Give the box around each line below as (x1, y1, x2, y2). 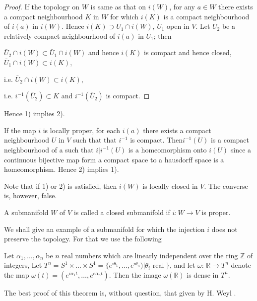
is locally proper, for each (43, 125, 121, 135)
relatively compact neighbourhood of (4, 30, 116, 41)
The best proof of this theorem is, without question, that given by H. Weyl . (4, 287, 236, 298)
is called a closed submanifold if (73, 207, 170, 217)
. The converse (204, 180, 248, 191)
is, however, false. (4, 190, 57, 201)
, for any (169, 1, 195, 11)
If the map (4, 125, 36, 135)
